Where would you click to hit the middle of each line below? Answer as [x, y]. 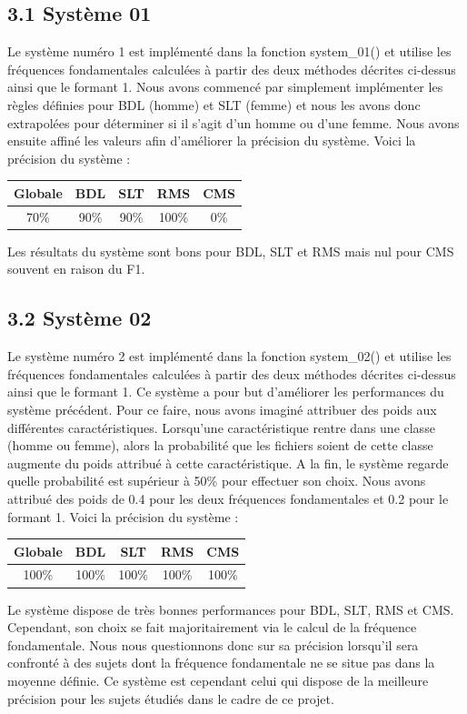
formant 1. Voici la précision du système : [123, 516]
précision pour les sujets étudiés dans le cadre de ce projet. [171, 698]
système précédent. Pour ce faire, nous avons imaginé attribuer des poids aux [222, 409]
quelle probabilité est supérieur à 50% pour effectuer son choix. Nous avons [217, 481]
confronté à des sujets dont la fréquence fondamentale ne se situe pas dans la [221, 663]
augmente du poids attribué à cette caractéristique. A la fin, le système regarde [228, 463]
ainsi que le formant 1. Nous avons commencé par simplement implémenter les [225, 87]
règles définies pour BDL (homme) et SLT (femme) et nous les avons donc [214, 104]
